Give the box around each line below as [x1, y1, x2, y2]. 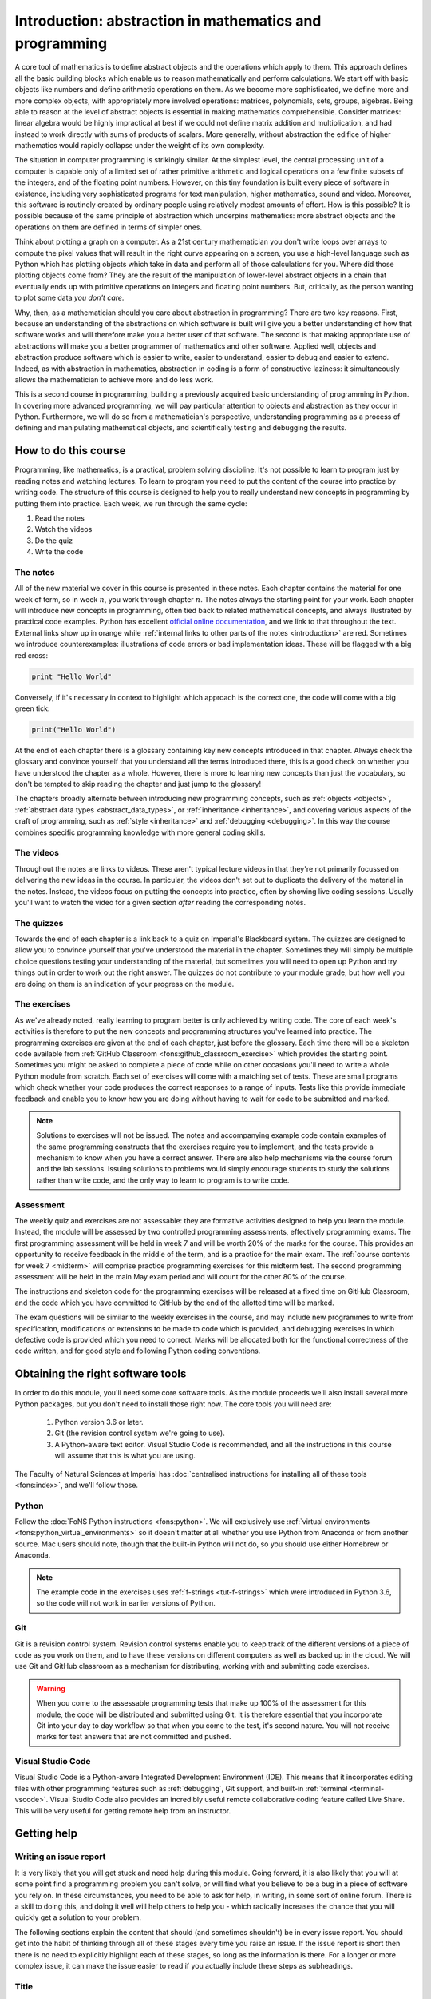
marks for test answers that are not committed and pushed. [36, 1732, 231, 1742]
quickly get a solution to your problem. [14, 1913, 141, 1922]
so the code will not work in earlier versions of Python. [36, 1598, 215, 1608]
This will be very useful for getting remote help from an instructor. [14, 1805, 231, 1815]
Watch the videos [34, 525, 93, 534]
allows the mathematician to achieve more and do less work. [14, 374, 214, 384]
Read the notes [34, 513, 85, 523]
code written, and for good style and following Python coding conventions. [14, 1346, 261, 1355]
